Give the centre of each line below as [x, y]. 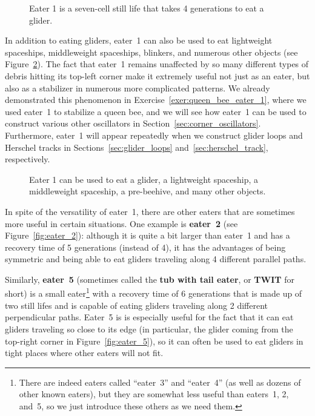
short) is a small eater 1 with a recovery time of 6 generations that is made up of [154, 292]
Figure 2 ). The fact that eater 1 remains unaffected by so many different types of [157, 64]
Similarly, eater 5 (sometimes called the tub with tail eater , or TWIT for [150, 279]
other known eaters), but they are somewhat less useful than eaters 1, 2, [154, 394]
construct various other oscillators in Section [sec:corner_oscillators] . [133, 123]
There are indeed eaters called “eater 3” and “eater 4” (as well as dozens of [160, 382]
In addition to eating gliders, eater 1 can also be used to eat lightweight [139, 40]
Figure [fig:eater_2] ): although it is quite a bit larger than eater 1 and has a [148, 235]
